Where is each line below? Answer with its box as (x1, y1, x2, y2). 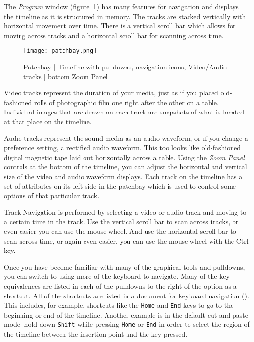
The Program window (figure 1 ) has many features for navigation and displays (4, 1, 239, 11)
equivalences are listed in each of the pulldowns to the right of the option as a (4, 280, 237, 291)
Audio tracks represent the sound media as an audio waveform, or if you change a (4, 133, 248, 143)
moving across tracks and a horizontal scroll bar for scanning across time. (4, 30, 224, 40)
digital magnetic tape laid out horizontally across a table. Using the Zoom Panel (4, 152, 245, 162)
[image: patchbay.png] (23, 47, 97, 55)
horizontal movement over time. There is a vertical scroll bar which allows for (4, 21, 236, 31)
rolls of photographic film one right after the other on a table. (34, 97, 219, 107)
